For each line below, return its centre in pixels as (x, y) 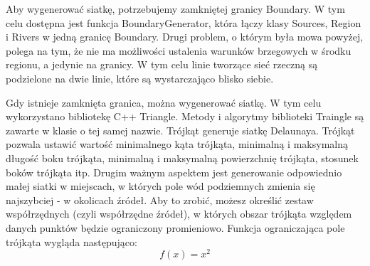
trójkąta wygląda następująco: (72, 241)
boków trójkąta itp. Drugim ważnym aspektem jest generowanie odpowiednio (174, 172)
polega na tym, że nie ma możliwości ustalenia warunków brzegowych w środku (179, 50)
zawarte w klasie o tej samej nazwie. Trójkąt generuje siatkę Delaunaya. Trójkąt (180, 130)
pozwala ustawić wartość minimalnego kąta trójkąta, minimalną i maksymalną (177, 144)
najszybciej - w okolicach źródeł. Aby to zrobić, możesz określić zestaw (160, 199)
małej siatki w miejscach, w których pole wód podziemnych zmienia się (160, 186)
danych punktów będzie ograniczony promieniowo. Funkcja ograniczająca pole (175, 227)
